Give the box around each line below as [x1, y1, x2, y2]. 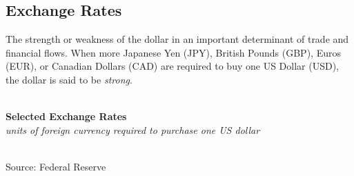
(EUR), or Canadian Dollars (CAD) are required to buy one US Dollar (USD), [6, 59, 339, 73]
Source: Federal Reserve [6, 159, 106, 173]
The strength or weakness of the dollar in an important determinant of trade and [6, 32, 349, 46]
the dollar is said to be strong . [6, 72, 132, 86]
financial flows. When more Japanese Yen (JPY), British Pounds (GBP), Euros [6, 45, 341, 59]
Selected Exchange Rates [6, 109, 127, 124]
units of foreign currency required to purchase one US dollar [6, 122, 260, 137]
